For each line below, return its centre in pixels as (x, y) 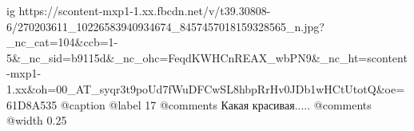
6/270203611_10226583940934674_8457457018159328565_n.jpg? (165, 26)
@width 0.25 (37, 120)
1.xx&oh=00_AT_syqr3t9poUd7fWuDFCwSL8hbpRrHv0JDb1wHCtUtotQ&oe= (206, 88)
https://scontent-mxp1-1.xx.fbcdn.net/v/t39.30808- (145, 10)
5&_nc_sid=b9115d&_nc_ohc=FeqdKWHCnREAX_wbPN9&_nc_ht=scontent (207, 57)
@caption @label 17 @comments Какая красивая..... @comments (216, 104)
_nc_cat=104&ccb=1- (62, 42)
